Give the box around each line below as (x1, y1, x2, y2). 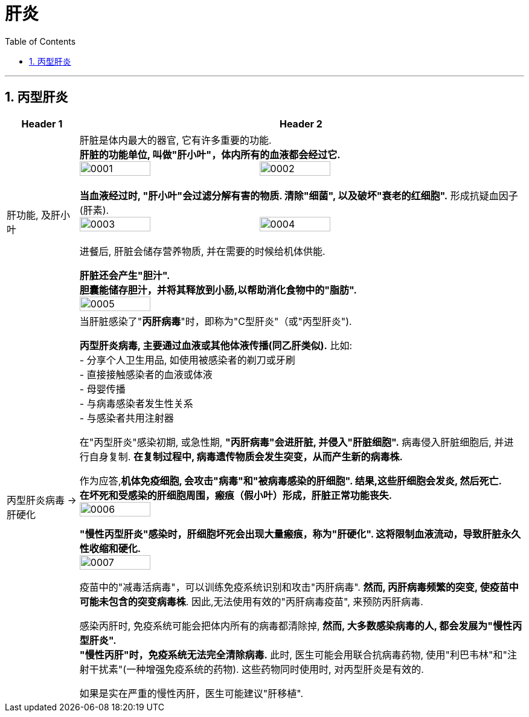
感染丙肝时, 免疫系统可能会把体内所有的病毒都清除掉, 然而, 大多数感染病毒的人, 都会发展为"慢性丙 (79, 619, 522, 632)
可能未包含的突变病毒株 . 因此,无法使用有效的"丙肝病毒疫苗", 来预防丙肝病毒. (79, 595, 423, 608)
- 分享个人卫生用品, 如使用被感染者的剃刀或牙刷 (79, 353, 295, 366)
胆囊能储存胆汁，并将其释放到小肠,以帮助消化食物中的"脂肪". (79, 283, 357, 296)
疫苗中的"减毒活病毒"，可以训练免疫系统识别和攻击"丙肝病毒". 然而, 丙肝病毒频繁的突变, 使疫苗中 (79, 580, 519, 593)
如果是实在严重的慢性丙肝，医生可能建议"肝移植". (79, 687, 304, 699)
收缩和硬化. (89, 542, 141, 555)
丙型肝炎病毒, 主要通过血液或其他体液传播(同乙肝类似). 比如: (79, 339, 353, 352)
